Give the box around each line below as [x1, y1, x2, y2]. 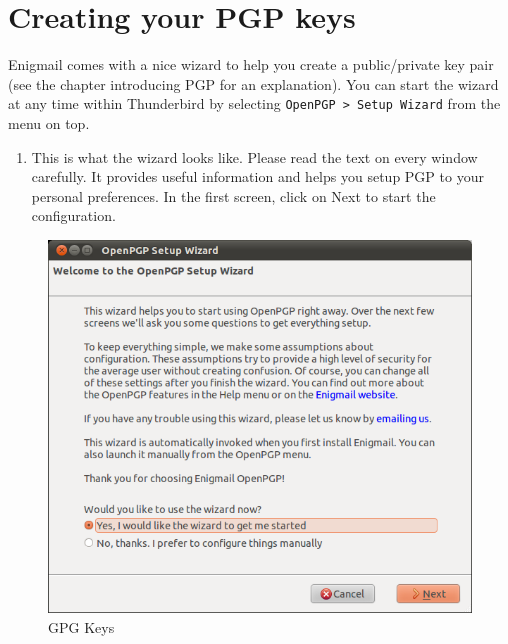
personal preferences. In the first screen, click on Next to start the [31, 185, 436, 206]
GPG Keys [48, 616, 115, 637]
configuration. [31, 205, 116, 226]
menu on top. [8, 112, 90, 133]
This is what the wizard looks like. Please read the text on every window [31, 146, 478, 167]
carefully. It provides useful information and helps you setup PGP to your [31, 166, 484, 187]
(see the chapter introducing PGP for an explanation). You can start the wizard [8, 73, 499, 94]
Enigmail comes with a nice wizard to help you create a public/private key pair [8, 54, 494, 75]
